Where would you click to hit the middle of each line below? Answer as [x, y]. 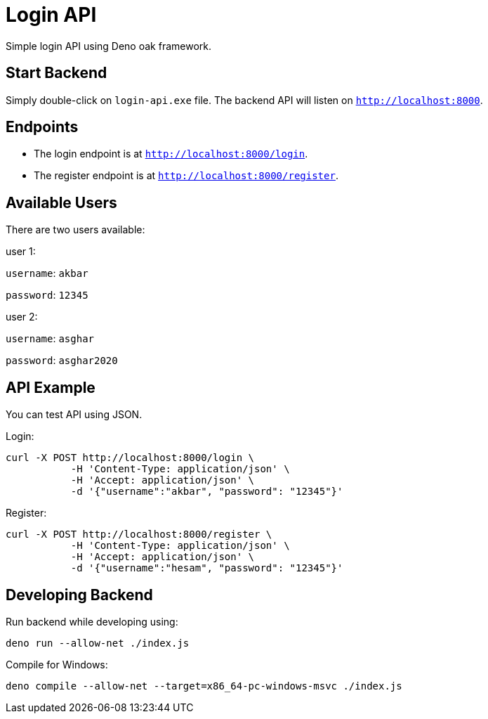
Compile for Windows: [57, 664]
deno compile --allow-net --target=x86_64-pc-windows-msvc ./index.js [204, 686]
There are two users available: [75, 230]
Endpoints [42, 127]
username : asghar [50, 339]
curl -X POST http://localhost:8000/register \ [139, 535]
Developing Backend [79, 595]
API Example [51, 387]
